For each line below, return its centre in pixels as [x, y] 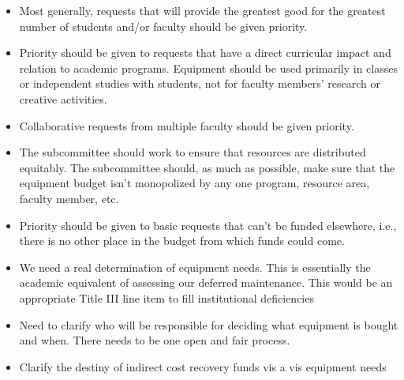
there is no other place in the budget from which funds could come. [182, 241]
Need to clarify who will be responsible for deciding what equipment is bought [209, 324]
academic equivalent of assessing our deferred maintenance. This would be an [206, 282]
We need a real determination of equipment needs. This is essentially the [195, 267]
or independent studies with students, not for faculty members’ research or [200, 83]
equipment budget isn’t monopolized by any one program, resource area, [195, 183]
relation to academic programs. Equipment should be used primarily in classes [208, 68]
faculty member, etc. [69, 198]
